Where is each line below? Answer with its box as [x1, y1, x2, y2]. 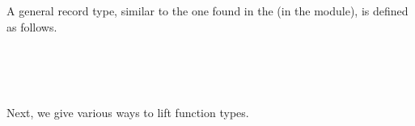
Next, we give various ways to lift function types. [6, 103, 249, 120]
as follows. [6, 18, 57, 35]
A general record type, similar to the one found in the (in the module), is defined [6, 2, 409, 19]
